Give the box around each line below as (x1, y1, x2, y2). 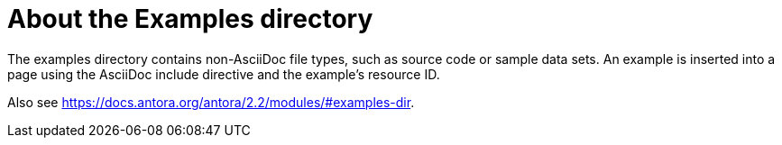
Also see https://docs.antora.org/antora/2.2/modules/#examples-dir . (7, 94, 415, 110)
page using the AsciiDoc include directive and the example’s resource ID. (7, 66, 440, 82)
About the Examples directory (7, 4, 373, 34)
